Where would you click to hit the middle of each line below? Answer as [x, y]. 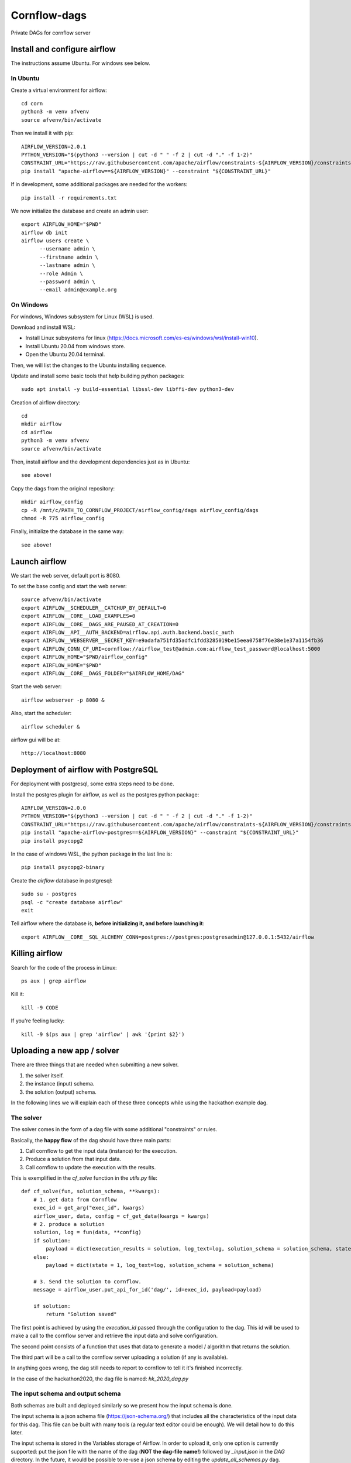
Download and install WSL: [43, 327]
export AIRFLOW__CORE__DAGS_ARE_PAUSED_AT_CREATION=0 [100, 624]
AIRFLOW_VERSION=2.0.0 [54, 808]
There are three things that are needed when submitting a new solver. [95, 1064]
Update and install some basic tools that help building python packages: [98, 376]
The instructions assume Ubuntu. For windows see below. [80, 63]
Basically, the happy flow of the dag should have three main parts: [91, 1140]
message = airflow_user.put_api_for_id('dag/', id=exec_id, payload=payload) [147, 1290]
